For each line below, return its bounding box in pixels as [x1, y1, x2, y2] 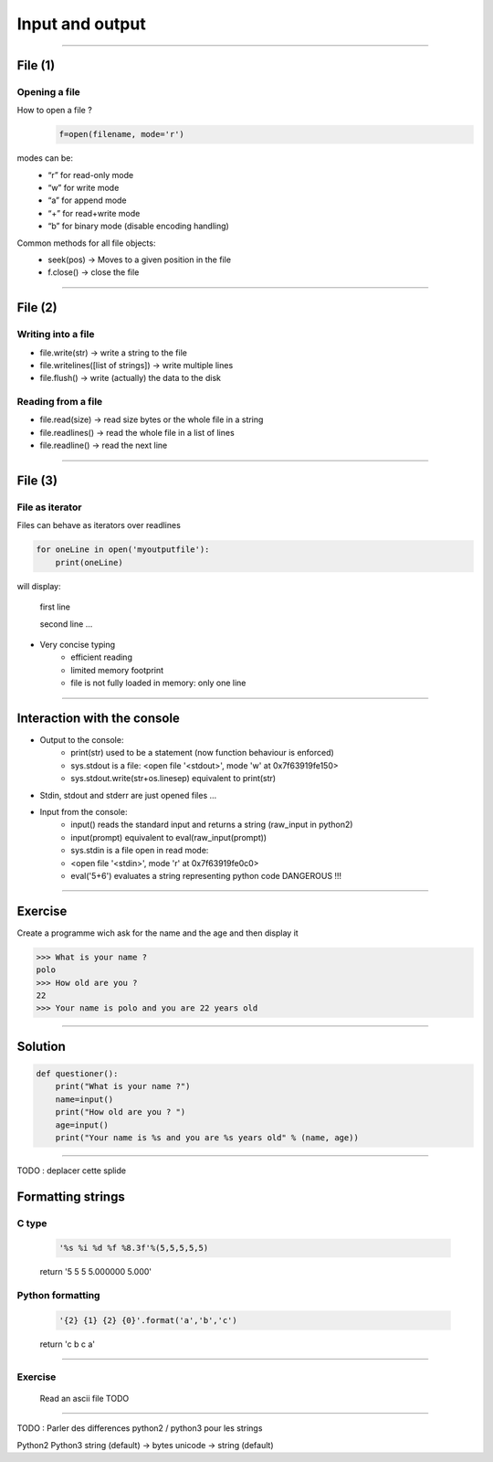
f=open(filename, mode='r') [58, 129, 184, 140]
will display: [16, 580, 61, 591]
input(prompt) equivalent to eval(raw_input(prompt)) [70, 832, 267, 842]
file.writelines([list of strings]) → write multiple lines [39, 359, 234, 370]
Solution [16, 1038, 66, 1054]
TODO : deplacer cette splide [16, 1165, 127, 1176]
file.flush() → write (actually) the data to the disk [39, 373, 221, 384]
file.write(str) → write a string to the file [39, 347, 187, 358]
